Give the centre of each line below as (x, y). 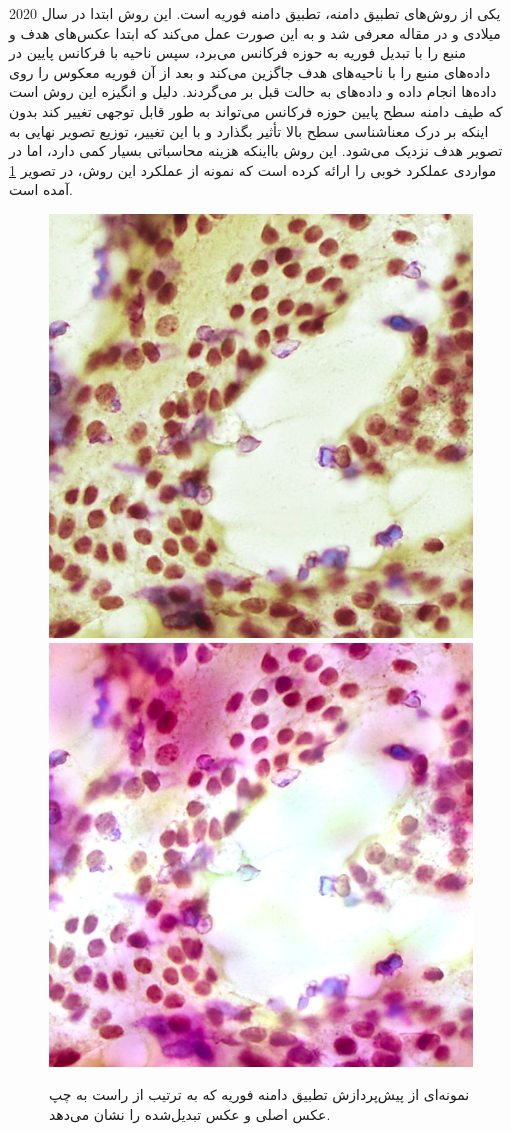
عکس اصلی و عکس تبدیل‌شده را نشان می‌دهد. (190, 1113)
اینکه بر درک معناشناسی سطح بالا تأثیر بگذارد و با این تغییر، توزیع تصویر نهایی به (249, 130)
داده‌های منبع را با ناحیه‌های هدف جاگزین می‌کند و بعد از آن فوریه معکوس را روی (250, 71)
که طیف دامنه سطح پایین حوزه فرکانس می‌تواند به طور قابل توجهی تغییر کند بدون (256, 110)
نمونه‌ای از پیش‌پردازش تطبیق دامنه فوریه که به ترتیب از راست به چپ (259, 1094)
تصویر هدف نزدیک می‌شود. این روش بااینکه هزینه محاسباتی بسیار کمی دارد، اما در (256, 150)
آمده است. (41, 189)
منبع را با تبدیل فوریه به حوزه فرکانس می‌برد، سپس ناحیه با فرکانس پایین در (238, 52)
